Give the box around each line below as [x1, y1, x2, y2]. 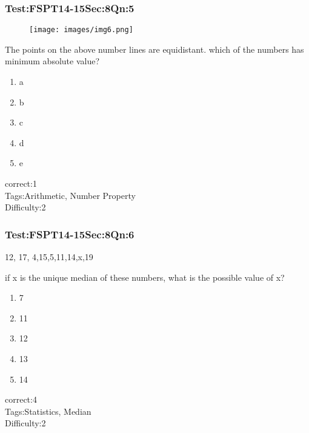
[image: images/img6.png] [29, 25, 133, 35]
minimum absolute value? [5, 55, 100, 67]
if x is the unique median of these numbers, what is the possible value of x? [5, 270, 285, 283]
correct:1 [5, 177, 37, 190]
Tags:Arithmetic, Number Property [5, 189, 136, 201]
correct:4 [5, 393, 37, 406]
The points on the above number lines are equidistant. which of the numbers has [5, 42, 304, 55]
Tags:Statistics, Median [5, 404, 91, 417]
